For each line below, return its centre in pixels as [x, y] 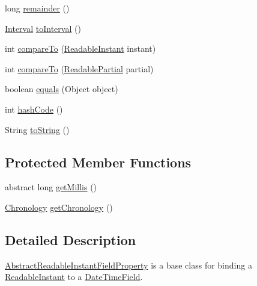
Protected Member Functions [98, 162]
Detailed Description [71, 239]
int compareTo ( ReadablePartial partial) [79, 68]
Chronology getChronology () [59, 207]
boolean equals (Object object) [62, 89]
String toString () [37, 129]
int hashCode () [34, 109]
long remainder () [37, 8]
